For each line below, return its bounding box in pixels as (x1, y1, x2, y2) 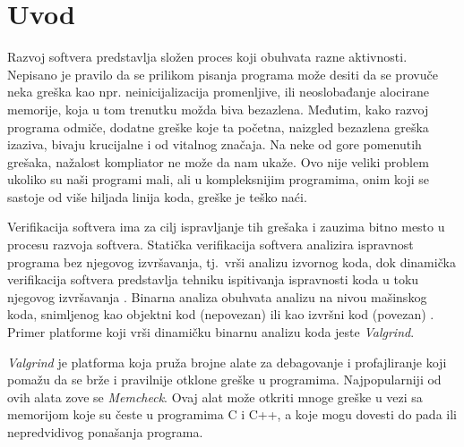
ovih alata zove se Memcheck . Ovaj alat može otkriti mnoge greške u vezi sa (7, 387, 423, 406)
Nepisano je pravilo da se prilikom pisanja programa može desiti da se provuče (7, 64, 438, 83)
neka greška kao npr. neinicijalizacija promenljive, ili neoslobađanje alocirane (7, 82, 429, 101)
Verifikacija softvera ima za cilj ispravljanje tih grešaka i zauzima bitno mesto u (7, 217, 445, 236)
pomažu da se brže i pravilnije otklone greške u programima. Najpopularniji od (7, 370, 442, 389)
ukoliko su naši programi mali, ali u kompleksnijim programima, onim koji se (7, 170, 430, 189)
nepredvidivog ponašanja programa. (7, 423, 203, 441)
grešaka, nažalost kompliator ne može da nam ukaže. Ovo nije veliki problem (7, 152, 429, 171)
